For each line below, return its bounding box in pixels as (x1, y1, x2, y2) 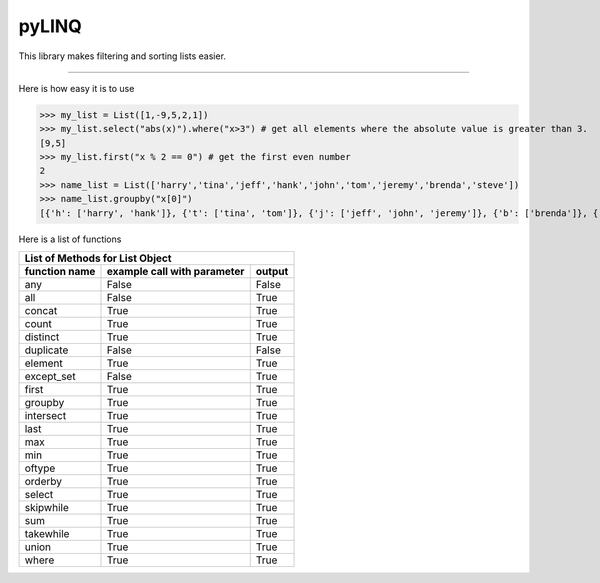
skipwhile (24, 501, 69, 515)
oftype (24, 461, 56, 475)
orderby (24, 475, 62, 489)
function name (24, 265, 96, 279)
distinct (24, 330, 60, 344)
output (255, 265, 289, 279)
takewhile (24, 527, 70, 541)
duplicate (24, 343, 69, 357)
